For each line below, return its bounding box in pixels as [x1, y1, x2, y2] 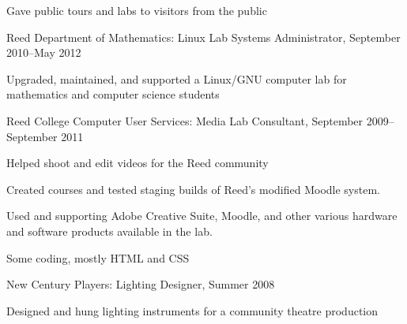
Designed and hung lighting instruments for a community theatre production [6, 302, 379, 318]
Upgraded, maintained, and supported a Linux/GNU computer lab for [6, 70, 347, 87]
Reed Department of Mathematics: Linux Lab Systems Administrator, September [6, 28, 401, 45]
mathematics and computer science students [6, 86, 220, 102]
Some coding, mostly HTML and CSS [6, 249, 190, 266]
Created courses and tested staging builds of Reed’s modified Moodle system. [6, 181, 380, 197]
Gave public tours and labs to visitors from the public [6, 2, 267, 18]
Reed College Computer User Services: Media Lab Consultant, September [6, 112, 364, 128]
